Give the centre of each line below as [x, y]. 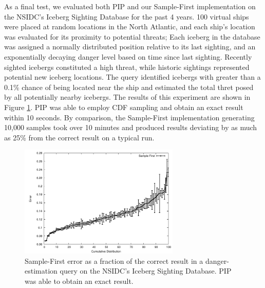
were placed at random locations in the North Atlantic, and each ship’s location [130, 26]
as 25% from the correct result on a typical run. [79, 137]
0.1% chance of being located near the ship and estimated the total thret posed [129, 87]
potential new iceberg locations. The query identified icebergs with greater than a [132, 77]
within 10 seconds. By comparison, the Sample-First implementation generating [129, 117]
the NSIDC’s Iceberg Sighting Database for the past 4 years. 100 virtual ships [127, 16]
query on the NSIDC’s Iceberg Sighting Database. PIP [146, 271]
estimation [41, 271]
